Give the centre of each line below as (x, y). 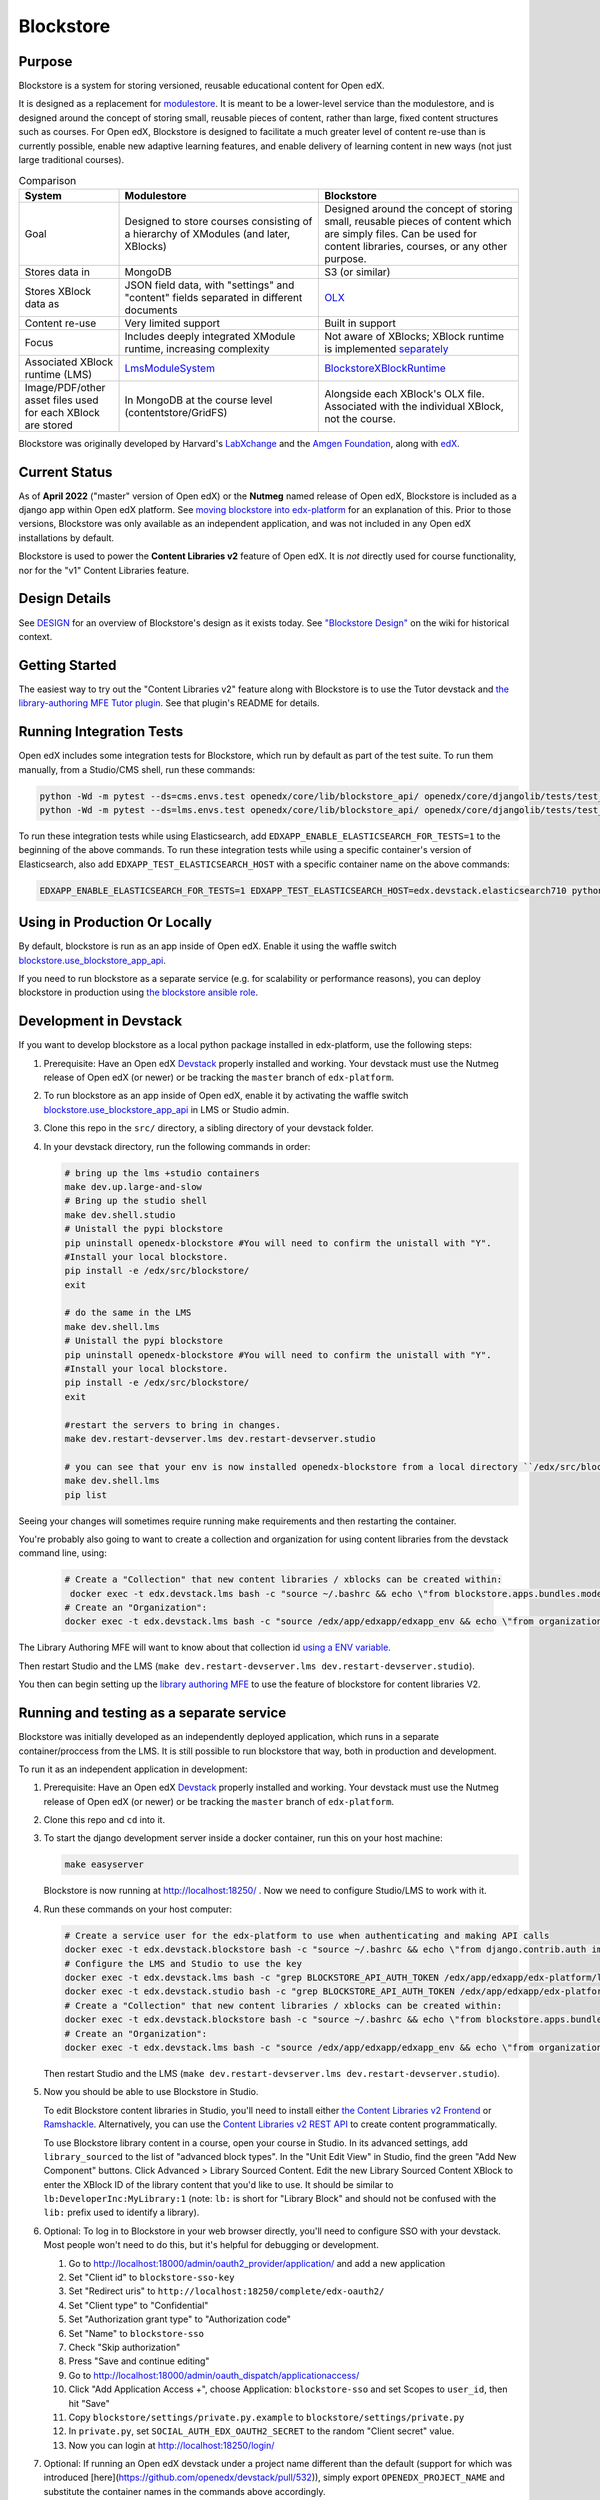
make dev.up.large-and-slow (133, 1186)
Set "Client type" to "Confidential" (138, 2305)
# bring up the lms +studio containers (162, 1173)
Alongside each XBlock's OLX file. (404, 393)
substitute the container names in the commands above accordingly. (184, 2491)
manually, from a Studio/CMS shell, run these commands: (137, 769)
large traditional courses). (71, 160)
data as (42, 303)
